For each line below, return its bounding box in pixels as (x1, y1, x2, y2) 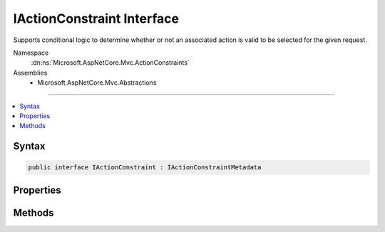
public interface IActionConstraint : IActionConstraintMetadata (28, 164, 262, 172)
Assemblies (13, 68, 48, 77)
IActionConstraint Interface (13, 11, 180, 26)
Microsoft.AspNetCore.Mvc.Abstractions (37, 78, 157, 87)
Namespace (13, 48, 49, 57)
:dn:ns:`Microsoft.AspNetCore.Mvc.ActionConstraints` (31, 58, 190, 67)
